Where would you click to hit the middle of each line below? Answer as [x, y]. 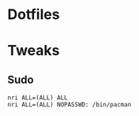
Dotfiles [34, 15]
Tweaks [34, 51]
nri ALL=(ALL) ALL [38, 98]
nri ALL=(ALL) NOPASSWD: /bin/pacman [69, 105]
